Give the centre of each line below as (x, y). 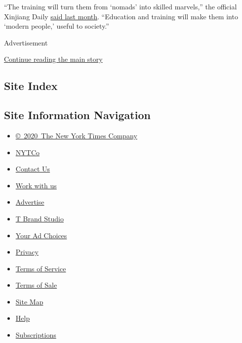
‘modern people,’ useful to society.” (57, 26)
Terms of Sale (36, 285)
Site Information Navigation (77, 115)
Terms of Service (41, 268)
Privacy (27, 252)
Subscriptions (36, 335)
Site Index (31, 86)
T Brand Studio (40, 218)
